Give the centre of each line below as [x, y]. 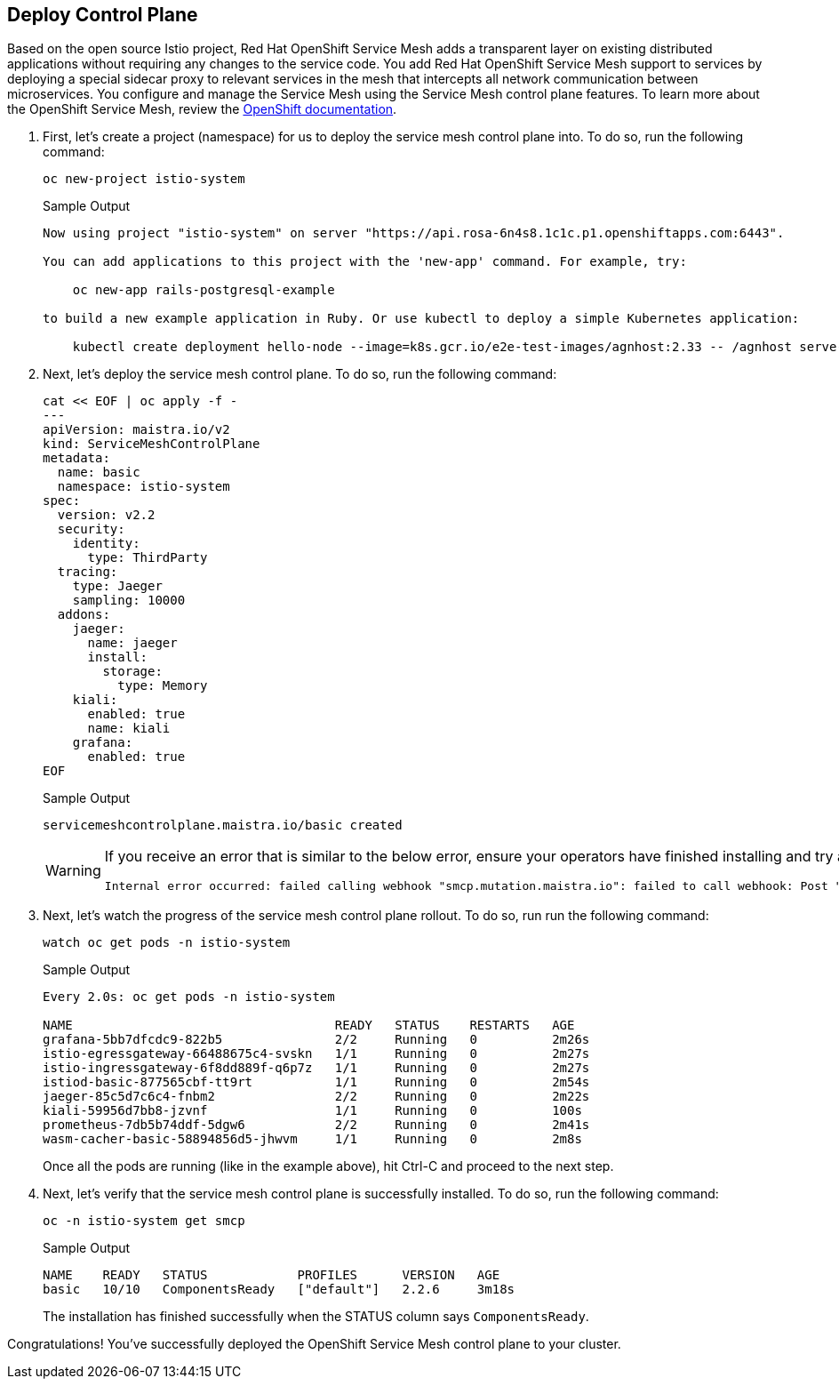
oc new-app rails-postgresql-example [204, 290]
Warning [73, 870]
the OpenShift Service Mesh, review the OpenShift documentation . [202, 109]
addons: [84, 615]
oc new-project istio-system [144, 179]
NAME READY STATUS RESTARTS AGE [309, 1025]
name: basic [99, 473]
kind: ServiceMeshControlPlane [152, 444]
